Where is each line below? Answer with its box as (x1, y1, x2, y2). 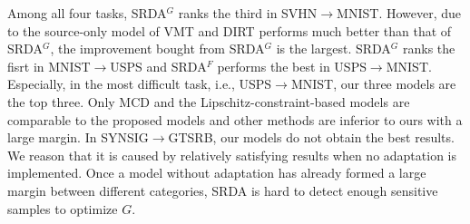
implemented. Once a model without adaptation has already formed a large (7, 163, 426, 182)
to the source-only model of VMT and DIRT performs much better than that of (7, 21, 452, 40)
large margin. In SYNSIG (7, 128, 149, 147)
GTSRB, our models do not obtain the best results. (168, 128, 455, 147)
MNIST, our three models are (290, 74, 456, 93)
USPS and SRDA (110, 56, 207, 75)
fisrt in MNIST (7, 56, 91, 75)
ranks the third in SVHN (178, 4, 318, 22)
